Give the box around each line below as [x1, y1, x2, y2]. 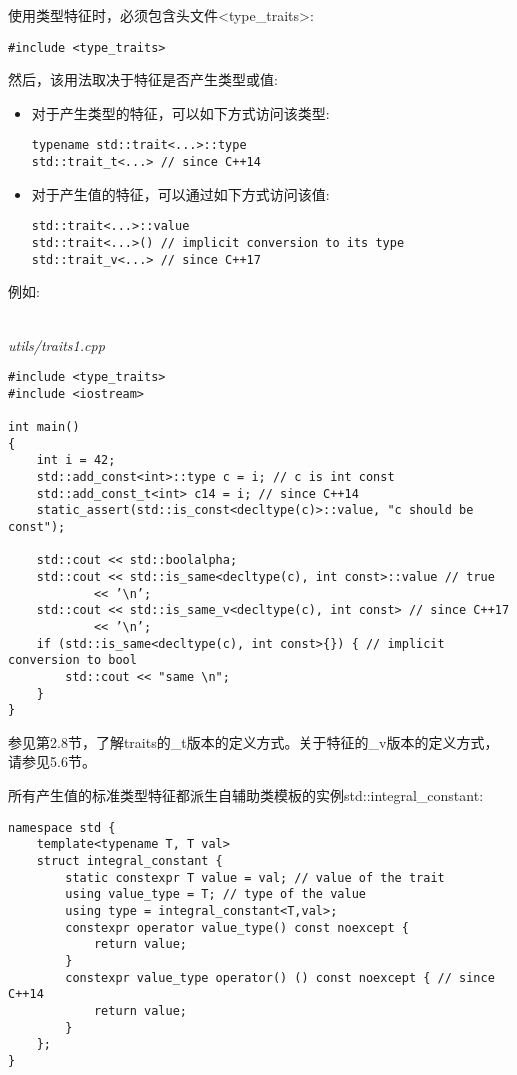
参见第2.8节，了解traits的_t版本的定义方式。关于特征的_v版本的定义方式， [8, 731, 499, 752]
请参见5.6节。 [8, 751, 96, 772]
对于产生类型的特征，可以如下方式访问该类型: [31, 102, 330, 123]
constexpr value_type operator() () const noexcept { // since [65, 970, 495, 985]
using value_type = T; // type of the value [65, 887, 366, 902]
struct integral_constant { [36, 853, 223, 868]
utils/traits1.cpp [8, 334, 105, 355]
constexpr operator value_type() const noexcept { [65, 920, 409, 935]
